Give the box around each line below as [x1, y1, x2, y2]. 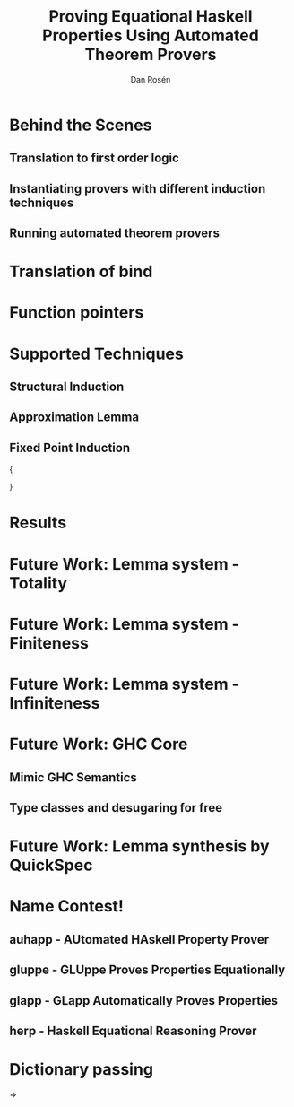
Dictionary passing [9, 1059, 154, 1080]
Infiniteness [9, 693, 100, 714]
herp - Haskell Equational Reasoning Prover [9, 1023, 257, 1038]
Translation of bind [9, 262, 153, 282]
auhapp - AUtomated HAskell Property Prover [9, 931, 270, 947]
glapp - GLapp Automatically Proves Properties [9, 993, 278, 1008]
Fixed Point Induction [9, 440, 131, 455]
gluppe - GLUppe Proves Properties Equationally [9, 963, 286, 978]
